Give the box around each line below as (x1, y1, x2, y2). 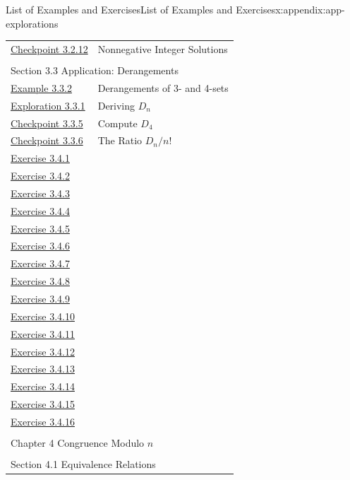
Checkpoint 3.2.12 (11, 41, 88, 56)
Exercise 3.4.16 (11, 414, 75, 428)
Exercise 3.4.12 (11, 344, 75, 358)
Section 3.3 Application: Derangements (11, 63, 179, 78)
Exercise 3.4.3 (11, 185, 70, 200)
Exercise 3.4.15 (11, 397, 75, 411)
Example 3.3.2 (11, 80, 72, 95)
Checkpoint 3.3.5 (11, 115, 83, 130)
